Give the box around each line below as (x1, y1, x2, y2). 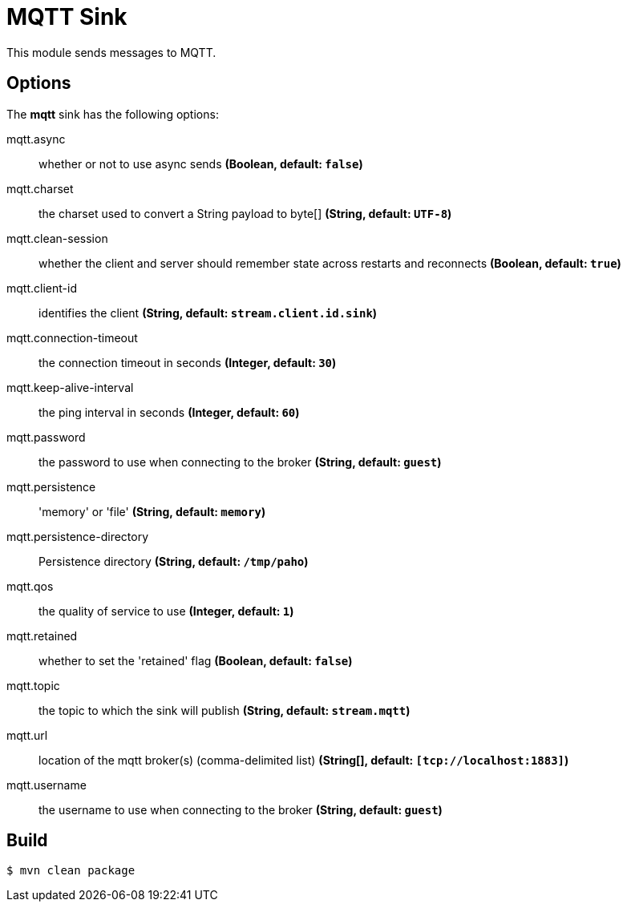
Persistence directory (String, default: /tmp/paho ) (38, 554, 309, 568)
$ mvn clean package (6, 864, 136, 878)
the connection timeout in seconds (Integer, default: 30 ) (38, 355, 337, 369)
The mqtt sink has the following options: (6, 107, 219, 121)
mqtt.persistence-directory (6, 529, 149, 543)
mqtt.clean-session (6, 231, 108, 245)
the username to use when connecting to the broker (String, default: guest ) (38, 802, 443, 817)
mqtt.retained (6, 628, 78, 643)
